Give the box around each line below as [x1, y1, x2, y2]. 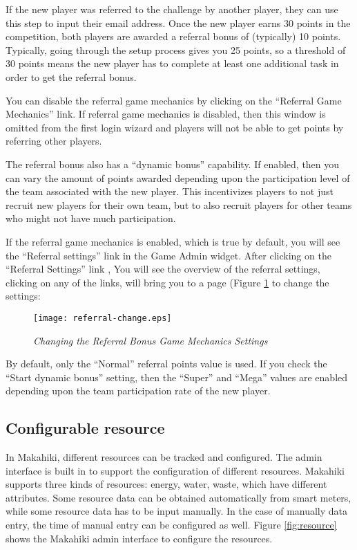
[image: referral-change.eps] [33, 313, 172, 323]
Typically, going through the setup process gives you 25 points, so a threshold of [6, 42, 346, 57]
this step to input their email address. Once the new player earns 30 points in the [6, 15, 351, 30]
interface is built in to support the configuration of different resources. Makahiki [6, 463, 345, 477]
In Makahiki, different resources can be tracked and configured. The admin [6, 450, 322, 464]
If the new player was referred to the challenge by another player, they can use [6, 2, 338, 16]
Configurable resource [6, 417, 165, 439]
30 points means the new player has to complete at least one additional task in [6, 56, 339, 71]
